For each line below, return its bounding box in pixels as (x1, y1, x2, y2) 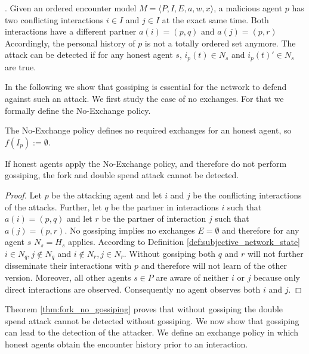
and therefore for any (222, 223, 299, 236)
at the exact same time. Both (162, 13, 269, 26)
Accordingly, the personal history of (5, 36, 135, 49)
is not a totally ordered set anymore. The (144, 36, 296, 49)
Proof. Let (5, 188, 42, 201)
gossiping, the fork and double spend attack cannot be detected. (5, 169, 239, 181)
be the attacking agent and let (51, 188, 162, 201)
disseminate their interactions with (5, 259, 132, 272)
